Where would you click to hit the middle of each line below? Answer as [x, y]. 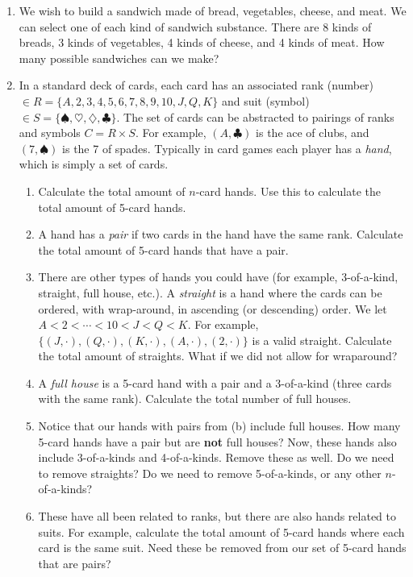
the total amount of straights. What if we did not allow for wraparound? [218, 356]
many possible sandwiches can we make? [119, 58]
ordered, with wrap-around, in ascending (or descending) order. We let [213, 308]
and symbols [50, 133]
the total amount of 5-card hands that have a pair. [163, 249]
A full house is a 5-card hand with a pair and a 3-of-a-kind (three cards [215, 382]
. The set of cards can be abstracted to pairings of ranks [255, 116]
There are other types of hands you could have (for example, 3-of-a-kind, [218, 277]
